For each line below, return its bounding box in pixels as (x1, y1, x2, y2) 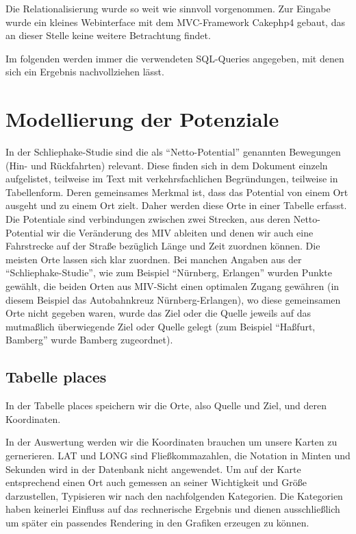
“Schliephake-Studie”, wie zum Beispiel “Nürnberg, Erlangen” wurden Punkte (5, 265, 332, 280)
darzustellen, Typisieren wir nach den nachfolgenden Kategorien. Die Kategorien (5, 488, 343, 502)
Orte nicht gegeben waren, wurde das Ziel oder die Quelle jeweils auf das (5, 306, 311, 320)
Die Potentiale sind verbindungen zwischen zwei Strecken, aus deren (5, 212, 291, 226)
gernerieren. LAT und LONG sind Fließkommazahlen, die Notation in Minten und (5, 448, 351, 462)
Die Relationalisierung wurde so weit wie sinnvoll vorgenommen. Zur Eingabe (5, 1, 331, 15)
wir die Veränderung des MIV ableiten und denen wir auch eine (47, 225, 314, 239)
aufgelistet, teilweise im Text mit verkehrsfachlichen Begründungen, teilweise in (5, 171, 338, 186)
